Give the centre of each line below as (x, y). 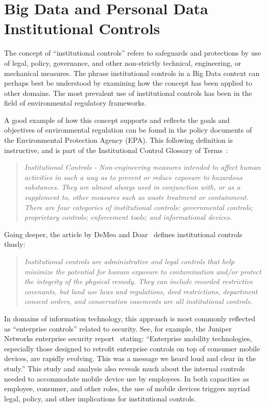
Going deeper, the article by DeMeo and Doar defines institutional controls (123, 234)
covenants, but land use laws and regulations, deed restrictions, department (141, 291)
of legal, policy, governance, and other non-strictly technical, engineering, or (123, 62)
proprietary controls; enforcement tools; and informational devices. (128, 217)
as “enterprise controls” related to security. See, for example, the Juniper (118, 328)
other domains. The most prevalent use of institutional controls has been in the (128, 93)
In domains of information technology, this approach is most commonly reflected (130, 318)
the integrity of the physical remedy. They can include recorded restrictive (139, 281)
